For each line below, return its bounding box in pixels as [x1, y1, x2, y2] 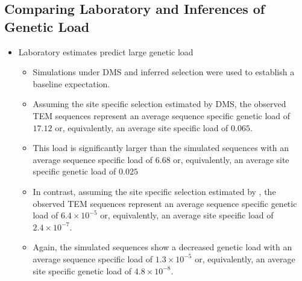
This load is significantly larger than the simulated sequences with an [33, 141, 289, 154]
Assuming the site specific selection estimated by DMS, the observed [33, 97, 286, 110]
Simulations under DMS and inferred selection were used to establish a [33, 66, 295, 78]
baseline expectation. [33, 77, 110, 90]
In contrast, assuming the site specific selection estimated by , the [33, 185, 276, 197]
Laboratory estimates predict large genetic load [18, 45, 193, 58]
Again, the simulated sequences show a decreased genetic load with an [33, 241, 292, 253]
